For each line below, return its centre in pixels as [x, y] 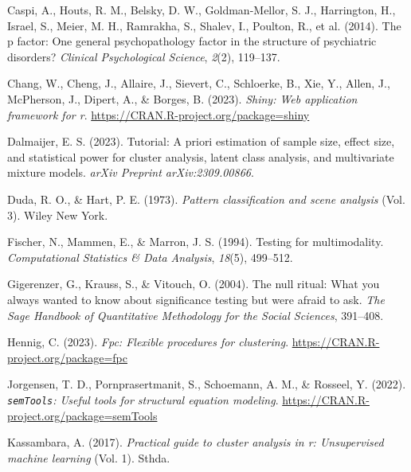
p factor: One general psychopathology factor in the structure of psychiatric [192, 41]
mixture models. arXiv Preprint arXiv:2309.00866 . [131, 172]
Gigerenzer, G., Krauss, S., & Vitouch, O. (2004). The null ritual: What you [194, 284]
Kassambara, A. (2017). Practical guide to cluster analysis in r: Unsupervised [196, 442]
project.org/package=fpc [67, 357]
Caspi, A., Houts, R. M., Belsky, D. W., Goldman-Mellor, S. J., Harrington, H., [202, 10]
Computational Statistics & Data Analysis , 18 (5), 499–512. [150, 257]
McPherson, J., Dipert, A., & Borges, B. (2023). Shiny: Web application [182, 98]
